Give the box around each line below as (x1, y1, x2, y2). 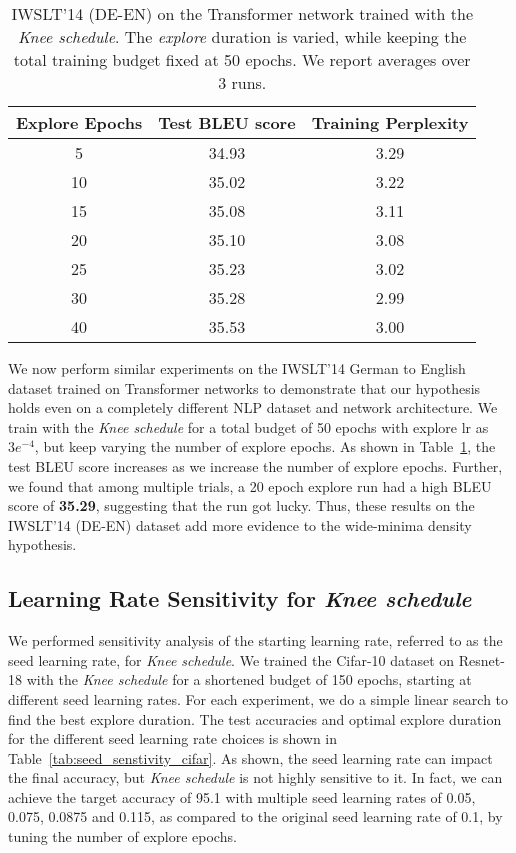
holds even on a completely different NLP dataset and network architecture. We (8, 397, 498, 418)
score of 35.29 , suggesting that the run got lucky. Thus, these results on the (8, 495, 475, 516)
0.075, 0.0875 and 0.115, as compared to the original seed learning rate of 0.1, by (8, 806, 503, 827)
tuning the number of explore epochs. (8, 826, 237, 847)
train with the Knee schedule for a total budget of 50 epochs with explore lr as (8, 416, 489, 437)
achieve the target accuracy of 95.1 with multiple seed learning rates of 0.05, (8, 786, 476, 807)
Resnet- (458, 649, 505, 670)
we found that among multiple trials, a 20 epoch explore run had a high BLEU (8, 475, 492, 496)
